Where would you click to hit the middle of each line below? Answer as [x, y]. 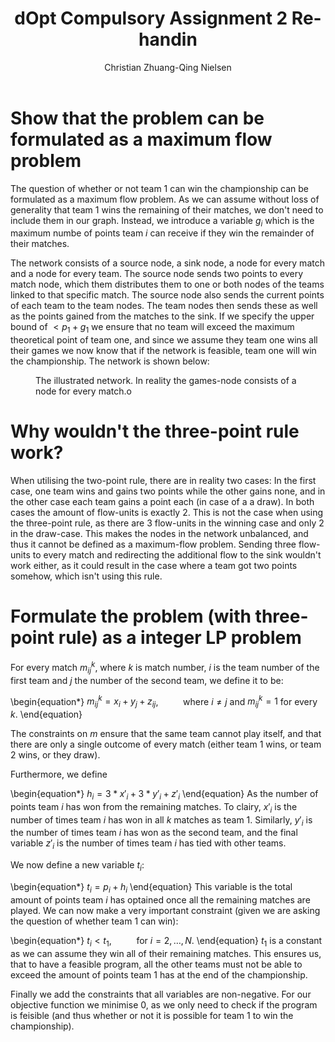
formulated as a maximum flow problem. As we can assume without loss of [165, 199]
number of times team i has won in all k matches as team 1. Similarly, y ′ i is [161, 820]
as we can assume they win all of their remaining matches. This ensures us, [166, 953]
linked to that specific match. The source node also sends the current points [167, 295]
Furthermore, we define [59, 774]
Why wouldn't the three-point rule [155, 431]
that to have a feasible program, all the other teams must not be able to [156, 964]
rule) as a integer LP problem [180, 638]
